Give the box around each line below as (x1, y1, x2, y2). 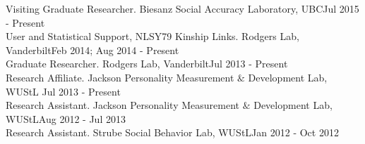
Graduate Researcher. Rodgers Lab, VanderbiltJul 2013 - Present (6, 56, 288, 71)
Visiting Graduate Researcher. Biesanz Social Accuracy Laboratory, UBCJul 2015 (6, 1, 359, 15)
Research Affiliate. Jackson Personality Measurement (6, 70, 234, 84)
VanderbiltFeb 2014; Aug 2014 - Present (6, 42, 179, 57)
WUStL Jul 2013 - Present (6, 84, 121, 98)
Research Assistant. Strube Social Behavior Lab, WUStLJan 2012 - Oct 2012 (6, 125, 339, 140)
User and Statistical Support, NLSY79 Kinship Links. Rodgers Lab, (6, 29, 299, 44)
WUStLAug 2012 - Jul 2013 (6, 111, 126, 126)
